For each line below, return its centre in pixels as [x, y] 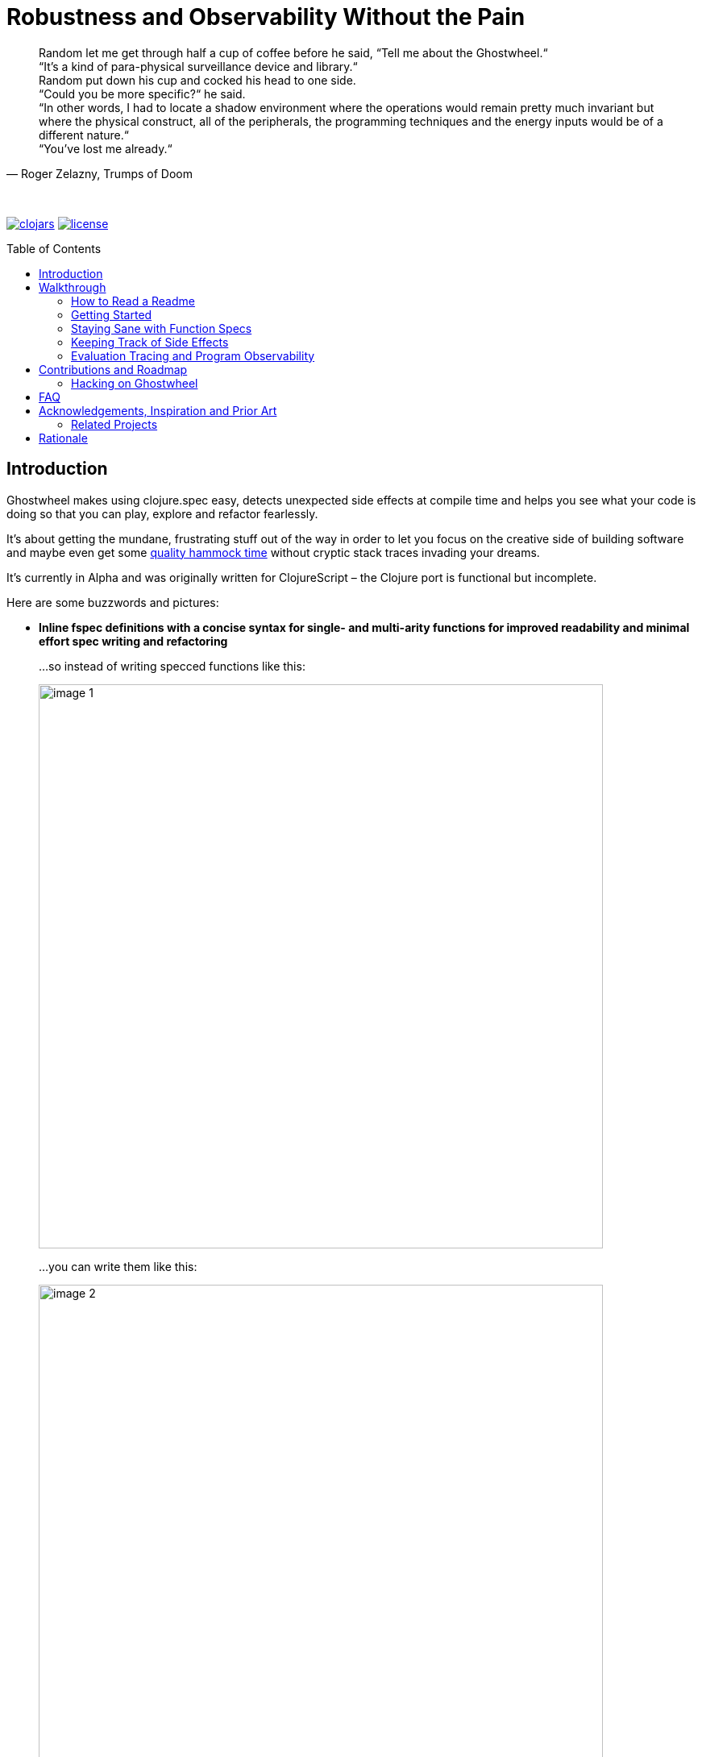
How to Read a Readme [133, 301]
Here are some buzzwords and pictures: [113, 602]
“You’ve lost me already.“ [106, 148]
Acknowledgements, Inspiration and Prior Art [158, 410]
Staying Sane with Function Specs [162, 328]
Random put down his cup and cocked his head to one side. [197, 80]
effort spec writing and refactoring [133, 641]
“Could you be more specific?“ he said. [142, 93]
